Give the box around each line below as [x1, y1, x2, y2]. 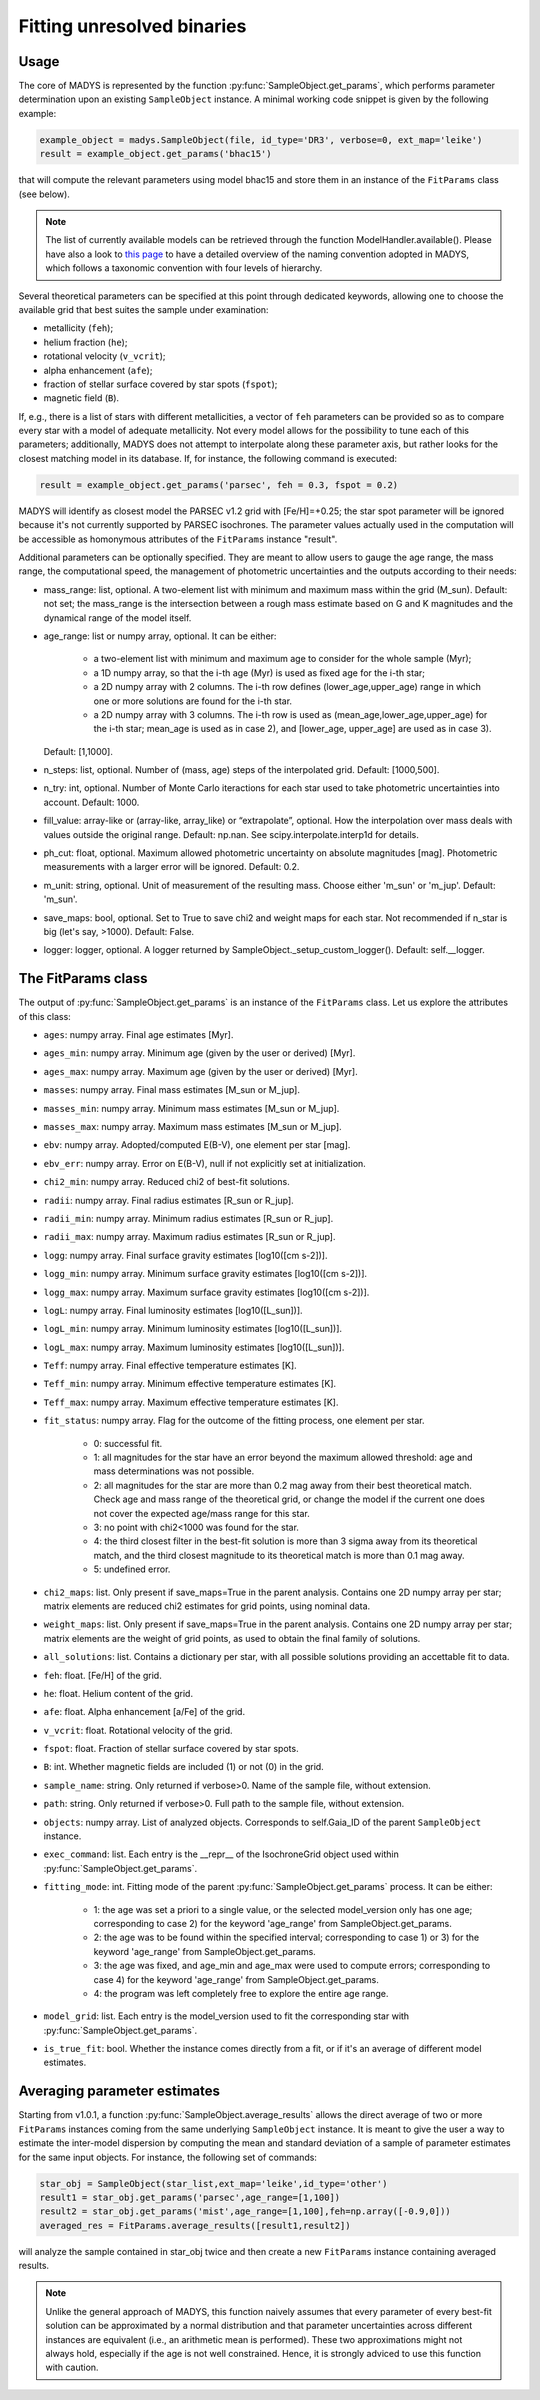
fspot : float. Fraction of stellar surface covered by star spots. [43, 1743, 299, 1755]
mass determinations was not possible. [93, 1465, 255, 1477]
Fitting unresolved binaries [18, 15, 247, 37]
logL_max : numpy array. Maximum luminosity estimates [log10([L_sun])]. [43, 1341, 345, 1353]
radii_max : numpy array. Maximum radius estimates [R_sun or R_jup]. [43, 1231, 336, 1243]
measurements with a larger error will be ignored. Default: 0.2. [43, 861, 300, 873]
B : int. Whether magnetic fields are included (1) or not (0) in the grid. [43, 1761, 324, 1773]
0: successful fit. [93, 1437, 163, 1449]
